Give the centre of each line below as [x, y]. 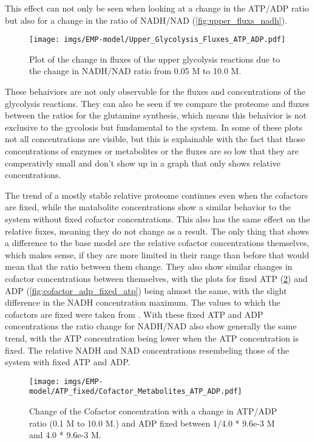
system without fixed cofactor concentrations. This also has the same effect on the [157, 218]
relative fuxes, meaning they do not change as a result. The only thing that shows [157, 231]
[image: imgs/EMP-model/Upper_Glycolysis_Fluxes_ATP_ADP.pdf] [157, 40]
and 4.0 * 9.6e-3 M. [65, 435]
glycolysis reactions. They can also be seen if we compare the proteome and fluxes [157, 103]
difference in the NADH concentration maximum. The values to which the [143, 302]
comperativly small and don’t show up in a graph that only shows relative [143, 163]
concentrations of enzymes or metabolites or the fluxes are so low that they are [152, 151]
